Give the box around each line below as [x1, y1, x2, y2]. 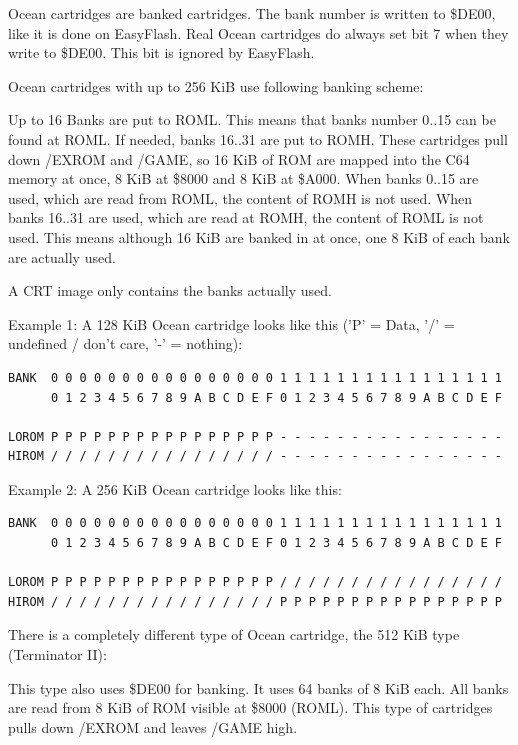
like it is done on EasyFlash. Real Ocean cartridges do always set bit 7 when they [8, 22, 509, 43]
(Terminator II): [8, 644, 107, 665]
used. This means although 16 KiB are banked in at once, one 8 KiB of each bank [8, 226, 510, 247]
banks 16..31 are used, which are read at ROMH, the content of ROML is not [8, 207, 484, 228]
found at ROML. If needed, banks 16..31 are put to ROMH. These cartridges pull [8, 128, 508, 149]
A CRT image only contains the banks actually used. [8, 280, 332, 301]
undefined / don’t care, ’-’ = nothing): [8, 333, 243, 354]
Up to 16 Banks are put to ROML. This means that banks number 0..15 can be [8, 109, 496, 130]
